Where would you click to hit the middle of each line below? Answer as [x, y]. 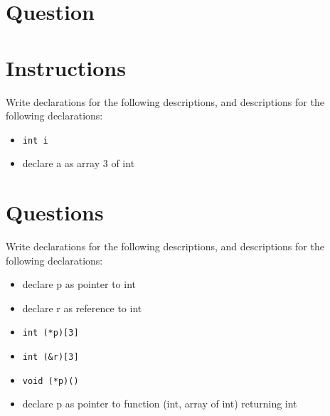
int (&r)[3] [50, 357]
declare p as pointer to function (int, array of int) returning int [160, 404]
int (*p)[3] [50, 333]
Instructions [66, 67]
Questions [55, 212]
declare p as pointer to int [79, 284]
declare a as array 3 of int [79, 163]
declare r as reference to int [82, 308]
